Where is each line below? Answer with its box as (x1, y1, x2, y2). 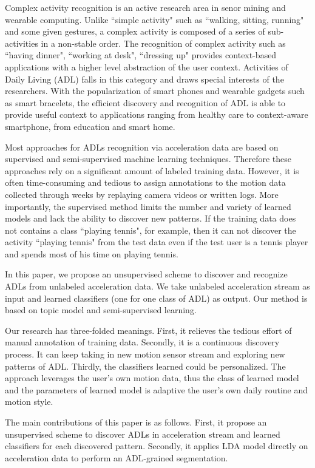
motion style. (5, 395, 53, 408)
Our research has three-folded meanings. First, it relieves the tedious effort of (5, 324, 292, 336)
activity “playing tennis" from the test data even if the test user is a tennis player (5, 236, 308, 248)
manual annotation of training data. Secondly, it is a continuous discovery (5, 336, 280, 348)
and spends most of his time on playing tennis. (5, 247, 178, 260)
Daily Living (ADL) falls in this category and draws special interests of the (5, 72, 284, 85)
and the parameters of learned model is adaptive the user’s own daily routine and (5, 383, 308, 396)
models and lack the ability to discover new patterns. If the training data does (5, 212, 296, 225)
